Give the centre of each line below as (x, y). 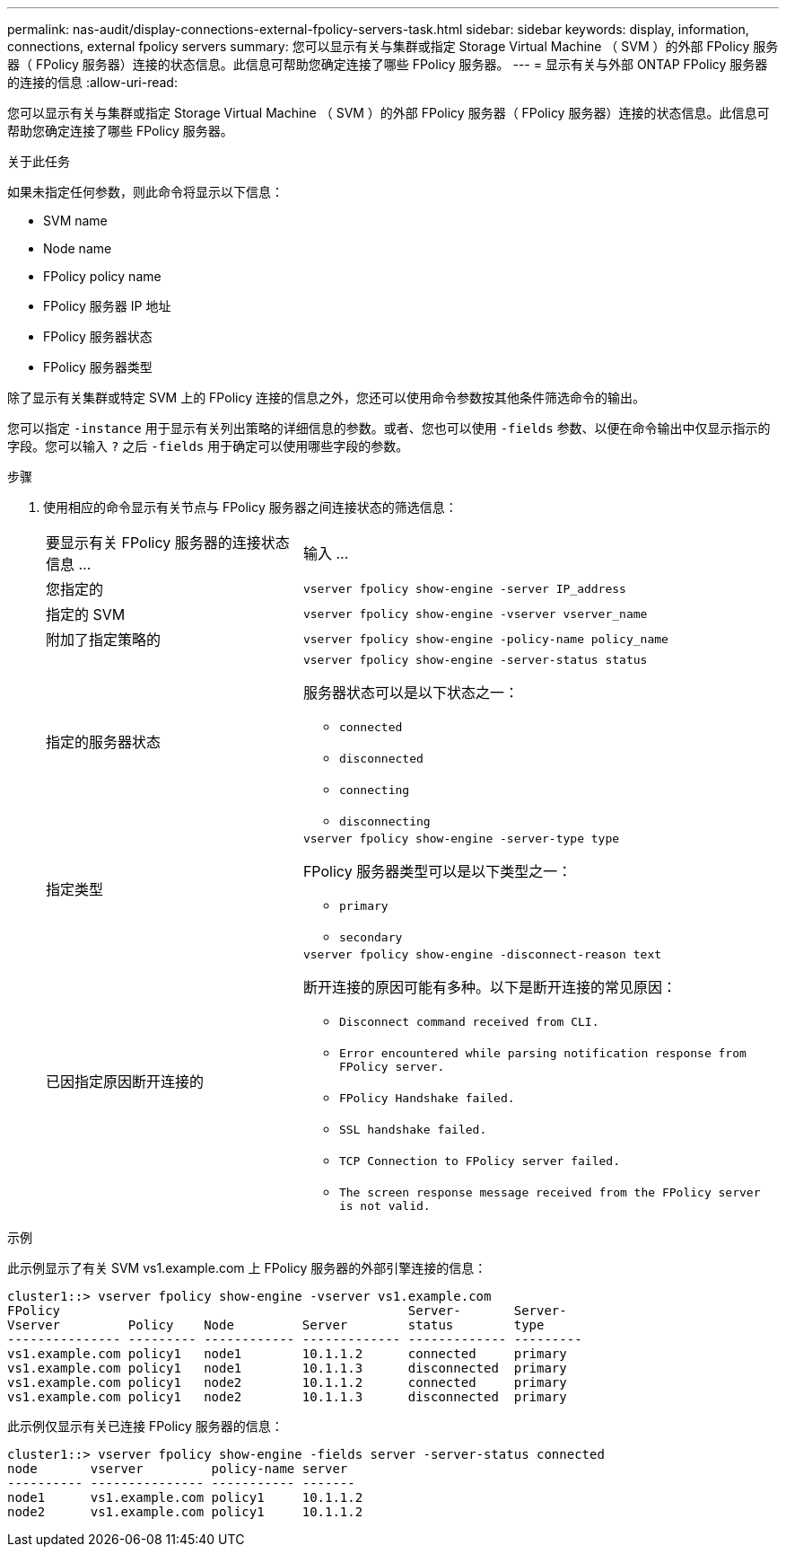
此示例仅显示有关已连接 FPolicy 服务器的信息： (145, 1426)
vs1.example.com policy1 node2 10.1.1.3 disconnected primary (287, 1397)
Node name (78, 248)
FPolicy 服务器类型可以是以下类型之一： (437, 871)
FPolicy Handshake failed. (427, 1098)
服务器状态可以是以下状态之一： (410, 693)
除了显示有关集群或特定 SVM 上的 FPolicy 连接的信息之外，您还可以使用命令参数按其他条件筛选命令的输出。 (326, 397)
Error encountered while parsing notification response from (542, 1053)
